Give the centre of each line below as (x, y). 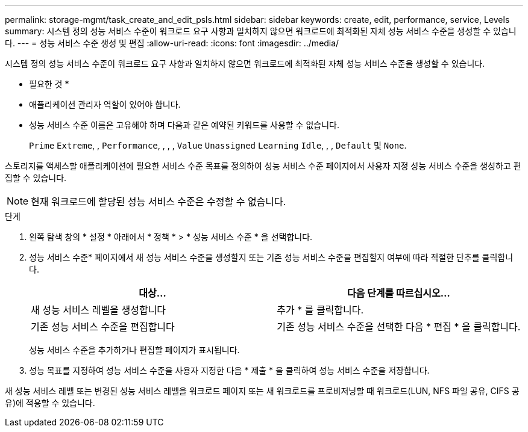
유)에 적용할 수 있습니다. (50, 403)
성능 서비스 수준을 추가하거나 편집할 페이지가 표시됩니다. (134, 350)
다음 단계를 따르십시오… (398, 293)
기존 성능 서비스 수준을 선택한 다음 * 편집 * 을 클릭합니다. (399, 327)
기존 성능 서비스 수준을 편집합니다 (103, 327)
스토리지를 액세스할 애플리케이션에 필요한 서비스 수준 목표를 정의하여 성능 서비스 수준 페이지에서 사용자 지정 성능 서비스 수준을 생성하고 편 (263, 166)
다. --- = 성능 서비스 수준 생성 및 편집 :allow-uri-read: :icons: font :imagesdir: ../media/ (172, 43)
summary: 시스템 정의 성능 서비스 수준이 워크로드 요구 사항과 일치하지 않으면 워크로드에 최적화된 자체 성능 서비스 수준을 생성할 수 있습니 (261, 31)
